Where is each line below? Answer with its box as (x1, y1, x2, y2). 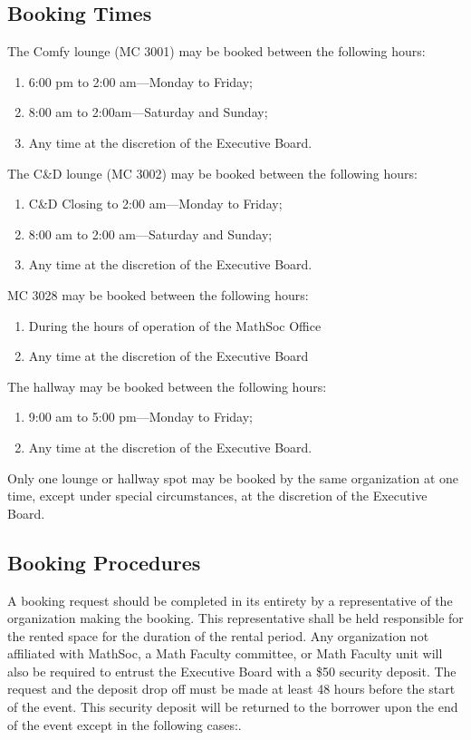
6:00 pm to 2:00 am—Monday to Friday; (28, 72, 253, 91)
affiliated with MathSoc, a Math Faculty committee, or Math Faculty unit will (7, 644, 443, 663)
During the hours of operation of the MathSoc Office (28, 316, 322, 335)
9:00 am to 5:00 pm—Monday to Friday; (28, 407, 253, 426)
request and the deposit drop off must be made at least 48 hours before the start (7, 679, 456, 698)
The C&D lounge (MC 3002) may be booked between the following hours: (7, 163, 418, 182)
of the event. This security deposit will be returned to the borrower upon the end (7, 697, 458, 716)
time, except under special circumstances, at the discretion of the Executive (7, 486, 428, 505)
